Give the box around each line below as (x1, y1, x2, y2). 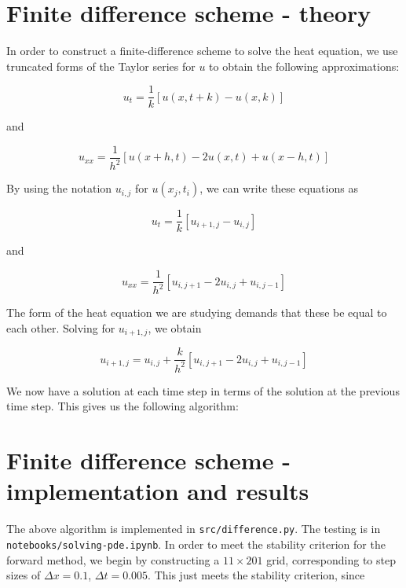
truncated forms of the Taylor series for (6, 57, 196, 74)
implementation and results (6, 475, 309, 507)
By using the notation (6, 180, 112, 197)
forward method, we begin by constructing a (6, 551, 220, 568)
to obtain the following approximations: (209, 57, 400, 74)
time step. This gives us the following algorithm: (6, 398, 239, 414)
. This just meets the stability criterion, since (148, 567, 365, 583)
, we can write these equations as (199, 180, 358, 197)
